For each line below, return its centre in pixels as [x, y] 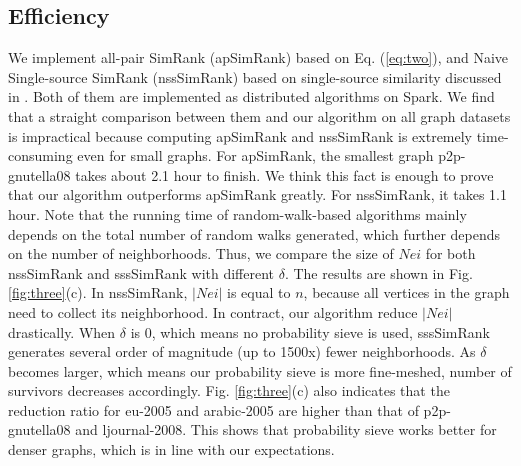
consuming [40, 155]
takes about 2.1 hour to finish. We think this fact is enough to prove [284, 174]
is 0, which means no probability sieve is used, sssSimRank [310, 331]
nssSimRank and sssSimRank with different [141, 272]
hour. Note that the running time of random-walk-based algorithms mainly [237, 213]
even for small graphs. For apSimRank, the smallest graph [255, 155]
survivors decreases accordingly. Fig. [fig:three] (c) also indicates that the [229, 390]
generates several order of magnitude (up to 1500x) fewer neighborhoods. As [242, 351]
